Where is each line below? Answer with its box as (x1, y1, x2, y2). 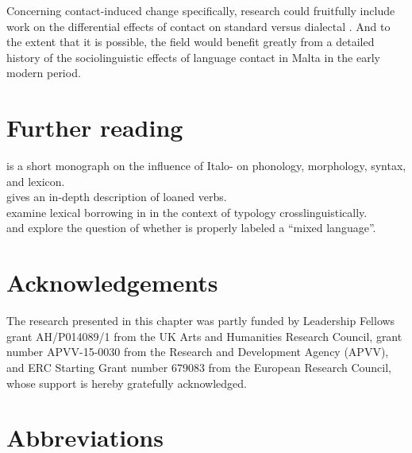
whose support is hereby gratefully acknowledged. (6, 374, 247, 391)
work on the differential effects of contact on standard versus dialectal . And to (6, 17, 391, 34)
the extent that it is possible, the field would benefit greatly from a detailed (6, 33, 375, 50)
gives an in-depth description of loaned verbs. (6, 188, 227, 205)
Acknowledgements (6, 266, 218, 299)
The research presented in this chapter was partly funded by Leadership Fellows (6, 312, 395, 329)
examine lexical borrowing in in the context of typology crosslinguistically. (6, 203, 368, 220)
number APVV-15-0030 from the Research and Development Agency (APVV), (6, 343, 389, 360)
